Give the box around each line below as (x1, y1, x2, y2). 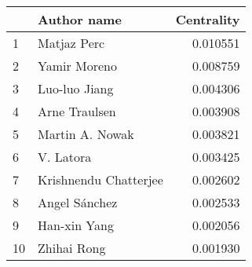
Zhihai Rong (38, 239, 106, 257)
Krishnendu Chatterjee (38, 170, 163, 188)
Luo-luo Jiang (38, 79, 114, 97)
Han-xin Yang (38, 216, 114, 234)
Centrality (175, 10, 240, 28)
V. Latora (38, 148, 92, 166)
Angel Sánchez (38, 193, 118, 211)
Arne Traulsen (38, 102, 116, 120)
